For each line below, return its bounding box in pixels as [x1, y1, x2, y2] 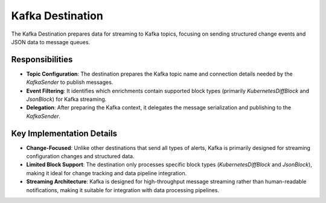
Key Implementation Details [11, 128, 118, 138]
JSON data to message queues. [11, 38, 91, 45]
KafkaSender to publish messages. [26, 79, 113, 86]
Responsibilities [11, 54, 73, 65]
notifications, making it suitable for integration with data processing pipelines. [26, 186, 220, 193]
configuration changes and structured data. [26, 153, 135, 160]
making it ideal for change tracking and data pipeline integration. [26, 169, 187, 176]
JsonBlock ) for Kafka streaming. [26, 95, 107, 103]
